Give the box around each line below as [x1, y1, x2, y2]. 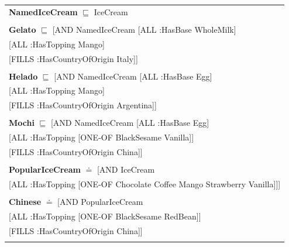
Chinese [9, 195, 42, 208]
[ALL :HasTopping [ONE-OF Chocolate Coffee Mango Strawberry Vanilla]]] [9, 178, 281, 190]
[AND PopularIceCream [57, 195, 143, 208]
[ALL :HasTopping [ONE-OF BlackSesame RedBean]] [9, 210, 201, 222]
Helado [9, 70, 38, 82]
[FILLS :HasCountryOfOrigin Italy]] [9, 52, 138, 64]
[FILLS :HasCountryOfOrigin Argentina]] [9, 99, 157, 111]
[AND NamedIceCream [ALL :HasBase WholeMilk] [52, 23, 236, 35]
